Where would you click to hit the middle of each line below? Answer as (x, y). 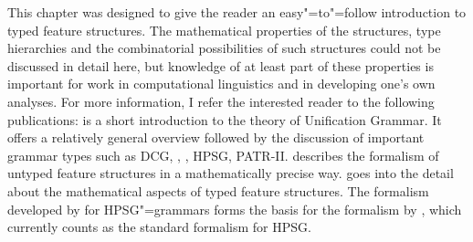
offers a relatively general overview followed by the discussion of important (216, 137)
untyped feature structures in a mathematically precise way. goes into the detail (231, 173)
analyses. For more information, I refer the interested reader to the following (221, 101)
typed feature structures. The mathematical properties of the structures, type (224, 30)
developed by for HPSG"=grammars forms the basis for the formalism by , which (235, 209)
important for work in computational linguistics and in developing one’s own (221, 84)
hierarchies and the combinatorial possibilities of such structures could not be (224, 48)
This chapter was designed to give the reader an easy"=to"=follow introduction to (237, 12)
